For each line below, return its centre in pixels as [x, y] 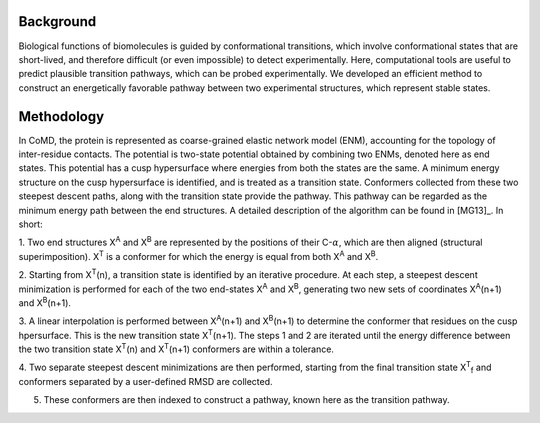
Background [57, 21]
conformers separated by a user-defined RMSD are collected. [146, 381]
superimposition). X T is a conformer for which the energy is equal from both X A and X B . [198, 255]
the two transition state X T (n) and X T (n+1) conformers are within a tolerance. [176, 348]
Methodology [61, 116]
